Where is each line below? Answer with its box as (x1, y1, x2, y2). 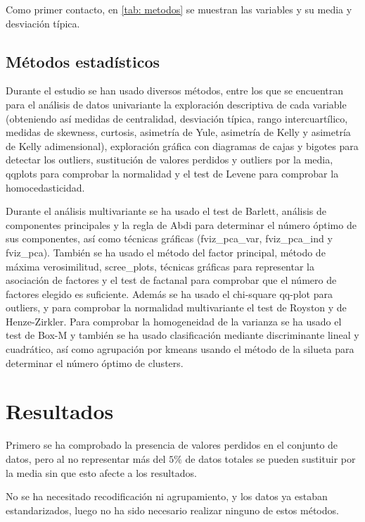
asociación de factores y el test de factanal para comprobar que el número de (6, 273, 337, 287)
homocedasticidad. (6, 180, 85, 194)
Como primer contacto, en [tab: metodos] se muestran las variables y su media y (6, 2, 352, 16)
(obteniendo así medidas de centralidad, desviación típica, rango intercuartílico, (6, 111, 348, 125)
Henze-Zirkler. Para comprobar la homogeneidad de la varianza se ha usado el (6, 313, 342, 328)
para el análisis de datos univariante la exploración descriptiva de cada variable (6, 97, 347, 111)
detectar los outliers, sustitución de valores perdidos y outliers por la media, (6, 152, 333, 167)
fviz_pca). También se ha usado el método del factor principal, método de (6, 244, 326, 259)
